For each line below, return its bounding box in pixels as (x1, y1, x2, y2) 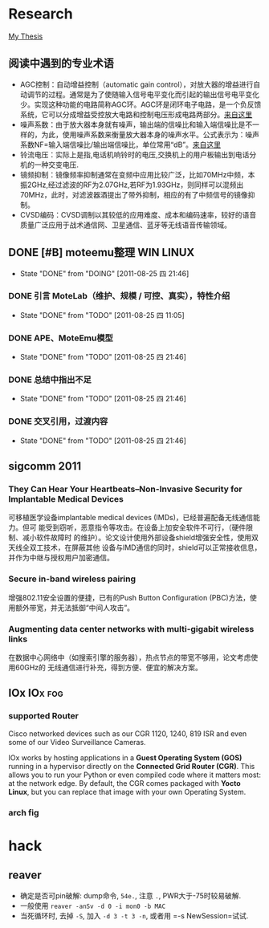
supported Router (8, 710, 79, 722)
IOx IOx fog (8, 686, 63, 700)
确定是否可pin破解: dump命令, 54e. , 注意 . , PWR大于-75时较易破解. (19, 890, 242, 900)
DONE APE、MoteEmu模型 (8, 332, 114, 344)
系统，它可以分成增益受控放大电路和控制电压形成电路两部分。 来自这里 (19, 109, 253, 119)
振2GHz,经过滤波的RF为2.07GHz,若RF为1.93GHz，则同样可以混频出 (19, 180, 244, 189)
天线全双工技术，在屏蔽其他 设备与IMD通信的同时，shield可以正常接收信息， (8, 543, 262, 552)
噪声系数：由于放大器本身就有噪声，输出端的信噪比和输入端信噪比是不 (19, 120, 253, 129)
